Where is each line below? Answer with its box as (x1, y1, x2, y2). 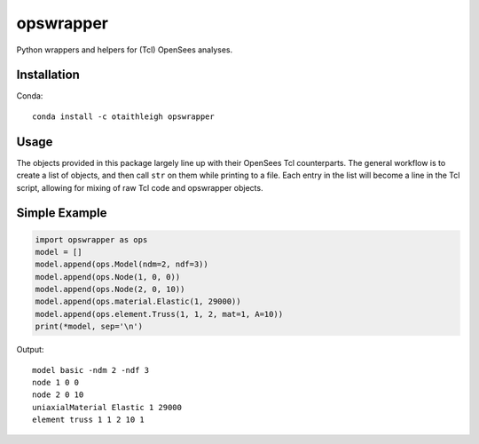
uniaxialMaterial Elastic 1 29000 (32, 402, 182, 412)
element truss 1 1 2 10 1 (32, 415, 145, 425)
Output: (16, 345, 44, 355)
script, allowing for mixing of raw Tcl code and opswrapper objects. (16, 182, 263, 193)
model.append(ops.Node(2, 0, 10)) (35, 284, 185, 295)
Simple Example (16, 205, 107, 221)
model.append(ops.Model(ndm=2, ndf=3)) (35, 259, 208, 270)
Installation (16, 67, 80, 83)
